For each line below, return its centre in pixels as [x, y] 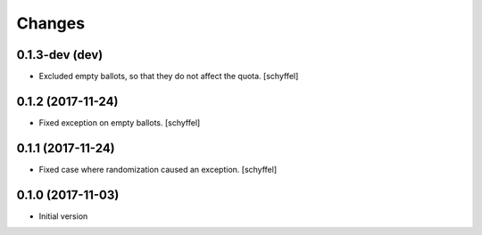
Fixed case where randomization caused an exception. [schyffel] [158, 169]
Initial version [63, 216]
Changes [50, 23]
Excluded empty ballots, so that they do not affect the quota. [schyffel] [169, 77]
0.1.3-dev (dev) [60, 55]
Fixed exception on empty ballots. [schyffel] [120, 122]
